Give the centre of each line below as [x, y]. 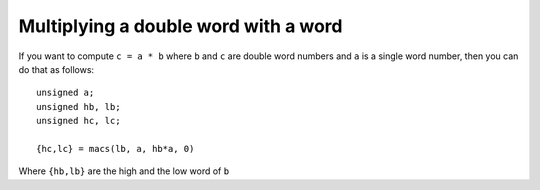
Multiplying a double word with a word [180, 26]
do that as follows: [56, 69]
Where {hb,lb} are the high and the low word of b [124, 171]
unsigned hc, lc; [78, 121]
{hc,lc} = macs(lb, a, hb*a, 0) [115, 148]
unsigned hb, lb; [78, 106]
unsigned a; [65, 93]
